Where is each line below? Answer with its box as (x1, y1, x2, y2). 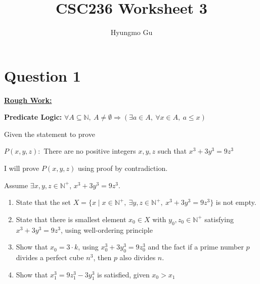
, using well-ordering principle (61, 224, 153, 235)
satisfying (204, 214, 234, 224)
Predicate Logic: (4, 112, 62, 122)
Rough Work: (4, 94, 52, 105)
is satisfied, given (97, 269, 150, 279)
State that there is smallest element (16, 214, 126, 224)
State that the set (16, 197, 71, 207)
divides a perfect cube (16, 252, 84, 262)
